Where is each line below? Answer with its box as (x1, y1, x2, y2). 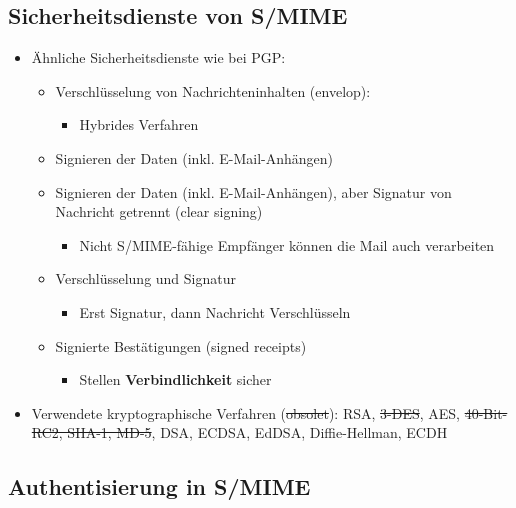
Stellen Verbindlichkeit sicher (79, 369, 272, 390)
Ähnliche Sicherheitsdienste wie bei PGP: (31, 47, 286, 68)
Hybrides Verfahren (79, 114, 199, 135)
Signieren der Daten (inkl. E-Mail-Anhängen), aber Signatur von (55, 181, 452, 202)
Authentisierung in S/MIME (8, 471, 311, 502)
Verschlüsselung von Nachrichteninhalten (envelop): (55, 80, 371, 101)
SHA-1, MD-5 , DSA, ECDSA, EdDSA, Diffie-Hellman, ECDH (67, 422, 448, 443)
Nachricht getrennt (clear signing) (55, 201, 263, 222)
